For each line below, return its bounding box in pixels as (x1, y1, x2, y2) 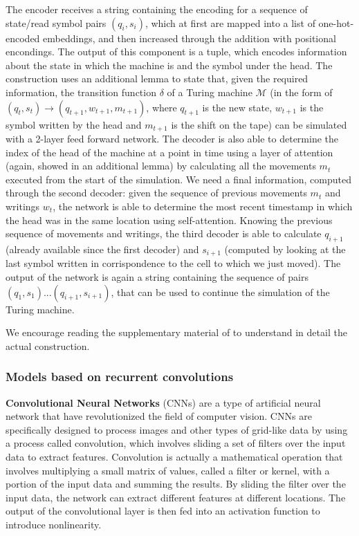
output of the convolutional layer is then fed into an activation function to (6, 503, 320, 518)
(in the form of (270, 84, 333, 99)
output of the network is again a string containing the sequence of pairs (6, 270, 309, 284)
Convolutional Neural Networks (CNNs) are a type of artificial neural (6, 395, 321, 409)
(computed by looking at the (224, 241, 346, 256)
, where (146, 100, 177, 114)
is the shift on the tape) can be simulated (171, 117, 347, 131)
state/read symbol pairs (6, 15, 107, 30)
